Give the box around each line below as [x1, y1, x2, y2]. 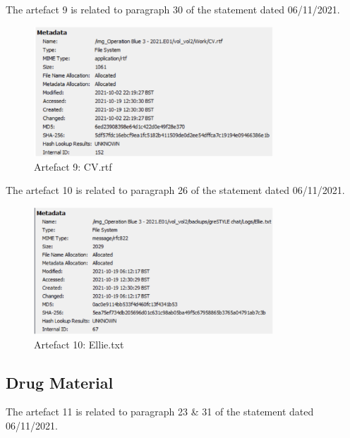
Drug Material [6, 371, 114, 393]
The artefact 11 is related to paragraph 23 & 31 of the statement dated [6, 404, 314, 419]
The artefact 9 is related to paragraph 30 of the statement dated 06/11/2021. [6, 2, 340, 16]
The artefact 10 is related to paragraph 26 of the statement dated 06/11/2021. [6, 183, 345, 197]
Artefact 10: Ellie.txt [34, 336, 124, 351]
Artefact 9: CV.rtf [34, 159, 112, 174]
